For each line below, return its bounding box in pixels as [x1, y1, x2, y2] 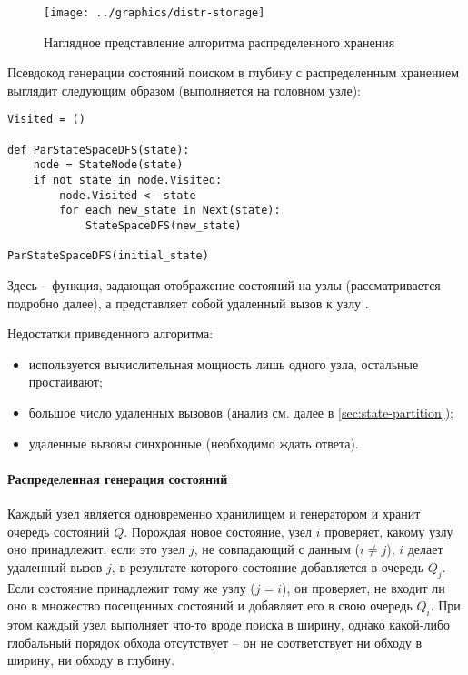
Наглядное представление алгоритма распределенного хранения [44, 32, 395, 51]
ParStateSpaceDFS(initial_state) [7, 249, 209, 263]
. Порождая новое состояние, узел [124, 521, 313, 540]
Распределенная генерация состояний [7, 468, 228, 488]
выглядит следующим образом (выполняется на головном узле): [7, 80, 362, 99]
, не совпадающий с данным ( [194, 539, 360, 559]
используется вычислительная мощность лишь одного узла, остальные [28, 354, 419, 373]
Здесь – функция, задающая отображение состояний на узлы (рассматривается [7, 276, 441, 294]
